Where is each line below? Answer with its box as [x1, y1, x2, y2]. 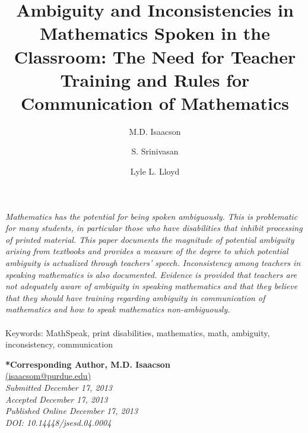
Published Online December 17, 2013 [5, 404, 138, 417]
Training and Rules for [60, 67, 250, 91]
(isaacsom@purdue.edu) [5, 369, 91, 382]
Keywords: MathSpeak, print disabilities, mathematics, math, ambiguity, [5, 326, 270, 339]
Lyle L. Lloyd [130, 165, 180, 178]
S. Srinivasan [131, 145, 179, 157]
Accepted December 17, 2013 [5, 393, 108, 405]
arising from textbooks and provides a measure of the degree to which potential [5, 245, 288, 257]
